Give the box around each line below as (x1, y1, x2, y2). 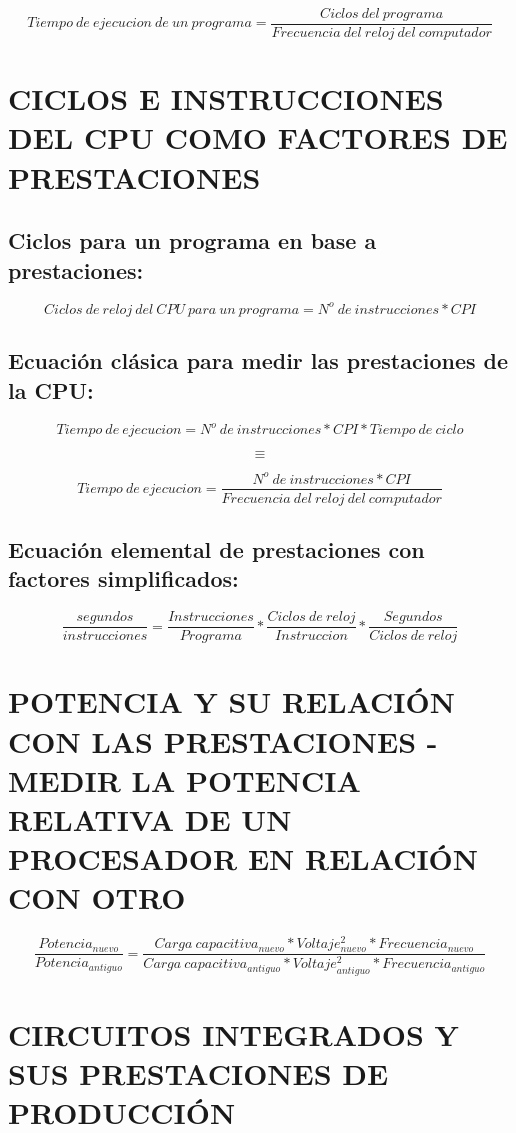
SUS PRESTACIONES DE (8, 1052, 389, 1093)
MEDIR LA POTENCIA (8, 759, 361, 800)
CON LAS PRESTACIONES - (8, 720, 438, 761)
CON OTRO (8, 877, 186, 918)
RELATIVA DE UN (8, 798, 292, 839)
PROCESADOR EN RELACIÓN (8, 838, 479, 879)
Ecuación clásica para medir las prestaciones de (8, 345, 509, 376)
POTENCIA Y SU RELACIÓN (8, 681, 455, 722)
